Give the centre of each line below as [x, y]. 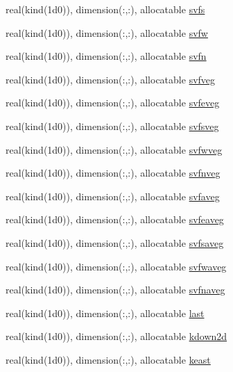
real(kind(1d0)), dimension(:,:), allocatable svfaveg [113, 196]
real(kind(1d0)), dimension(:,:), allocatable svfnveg [113, 173]
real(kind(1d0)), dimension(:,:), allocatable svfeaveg [115, 219]
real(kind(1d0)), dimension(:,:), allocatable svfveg [111, 79]
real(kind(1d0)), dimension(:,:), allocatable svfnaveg [115, 290]
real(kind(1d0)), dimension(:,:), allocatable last [105, 313]
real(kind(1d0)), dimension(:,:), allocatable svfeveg [113, 103]
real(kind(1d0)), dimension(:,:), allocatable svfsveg [112, 126]
